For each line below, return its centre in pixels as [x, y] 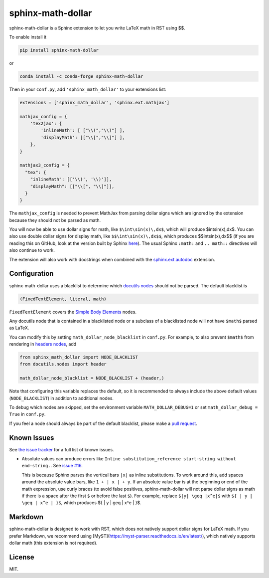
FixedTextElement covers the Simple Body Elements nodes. [73, 312]
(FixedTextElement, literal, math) [63, 299]
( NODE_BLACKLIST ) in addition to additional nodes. [62, 398]
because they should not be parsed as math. [55, 220]
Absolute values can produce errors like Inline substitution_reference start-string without [129, 459]
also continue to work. [32, 250]
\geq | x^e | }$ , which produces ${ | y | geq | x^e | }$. [81, 503]
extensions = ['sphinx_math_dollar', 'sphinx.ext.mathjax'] [95, 102]
